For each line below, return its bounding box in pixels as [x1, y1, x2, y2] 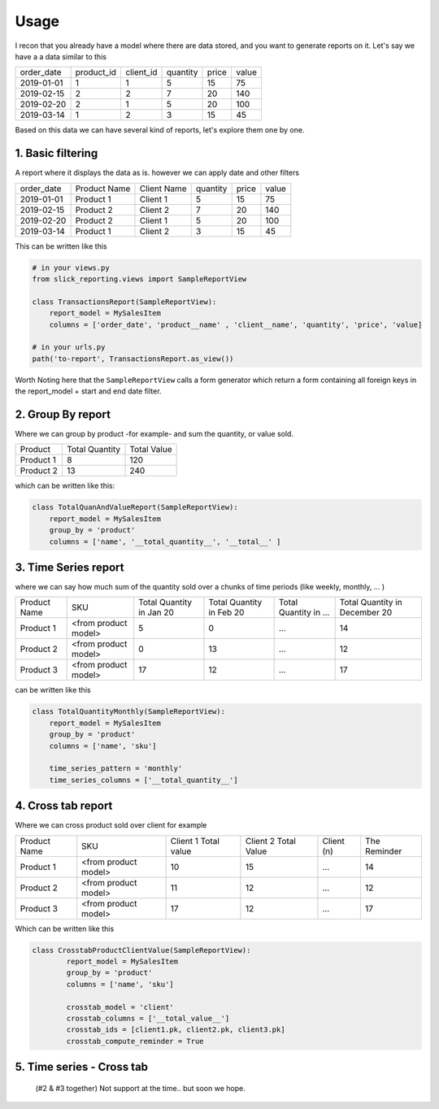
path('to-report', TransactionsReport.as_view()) [32, 354, 234, 363]
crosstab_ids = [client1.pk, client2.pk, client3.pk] [66, 1025, 285, 1034]
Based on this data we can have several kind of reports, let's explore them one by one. [15, 125, 305, 135]
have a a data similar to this [15, 51, 107, 61]
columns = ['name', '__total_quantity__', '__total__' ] [49, 537, 281, 546]
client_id [125, 67, 158, 78]
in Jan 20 [138, 607, 175, 618]
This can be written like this [15, 241, 107, 251]
